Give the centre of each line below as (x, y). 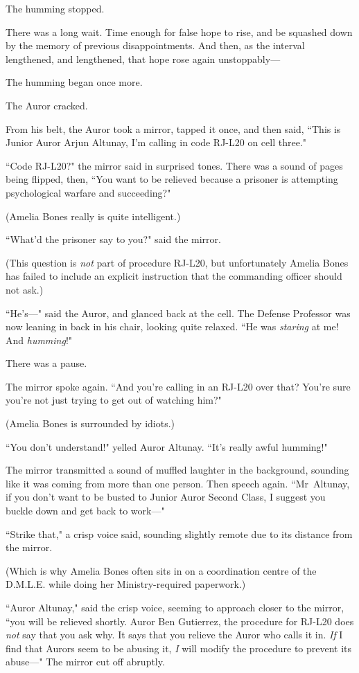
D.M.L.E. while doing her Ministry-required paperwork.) (126, 584)
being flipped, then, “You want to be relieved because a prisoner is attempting (172, 179)
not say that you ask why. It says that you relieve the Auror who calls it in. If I (174, 635)
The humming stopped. (55, 8)
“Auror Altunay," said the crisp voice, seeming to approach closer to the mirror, (175, 607)
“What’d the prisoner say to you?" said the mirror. (113, 239)
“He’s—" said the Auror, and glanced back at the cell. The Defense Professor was (178, 313)
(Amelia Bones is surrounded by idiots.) (90, 423)
